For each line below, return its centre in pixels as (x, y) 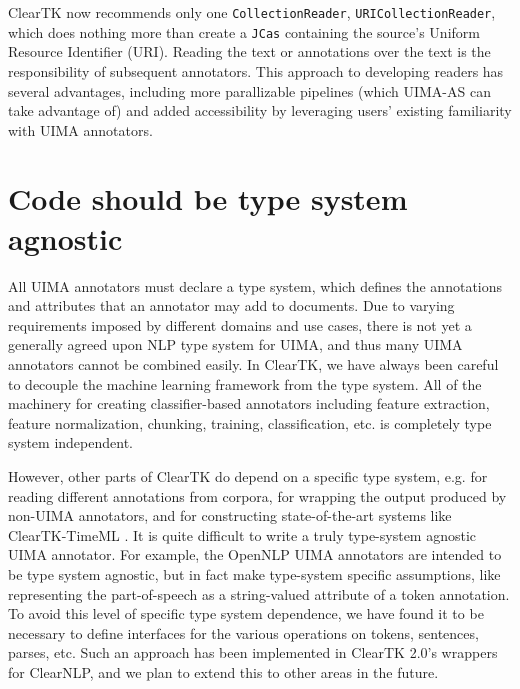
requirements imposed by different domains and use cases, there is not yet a (240, 324)
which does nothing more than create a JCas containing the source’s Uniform (244, 31)
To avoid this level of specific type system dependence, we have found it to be (246, 613)
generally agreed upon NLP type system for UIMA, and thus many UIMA (235, 344)
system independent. (70, 442)
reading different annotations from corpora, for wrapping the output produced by (257, 495)
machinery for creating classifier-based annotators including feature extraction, (249, 403)
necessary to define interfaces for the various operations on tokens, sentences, (243, 632)
